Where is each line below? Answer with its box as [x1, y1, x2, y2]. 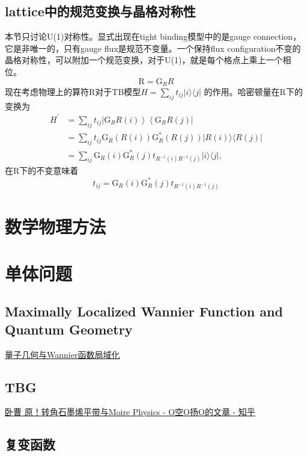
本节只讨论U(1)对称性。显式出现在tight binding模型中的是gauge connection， [5, 30, 302, 43]
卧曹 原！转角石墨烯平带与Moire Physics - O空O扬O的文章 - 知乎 [5, 405, 255, 418]
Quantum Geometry [5, 319, 133, 338]
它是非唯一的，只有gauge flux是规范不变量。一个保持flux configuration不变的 [5, 42, 301, 54]
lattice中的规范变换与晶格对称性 [5, 2, 196, 20]
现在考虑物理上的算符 [5, 85, 89, 98]
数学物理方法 [5, 214, 106, 238]
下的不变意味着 [19, 164, 79, 177]
